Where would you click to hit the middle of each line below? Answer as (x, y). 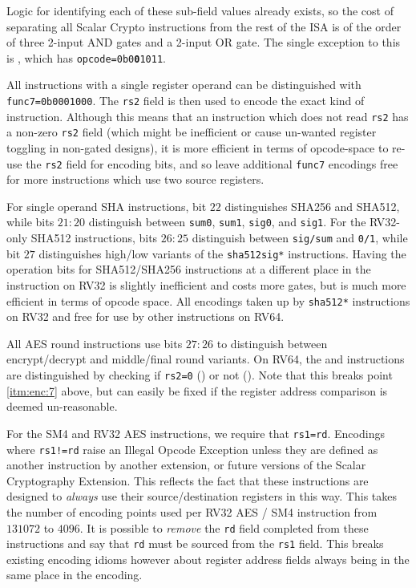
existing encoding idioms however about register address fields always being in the (208, 559)
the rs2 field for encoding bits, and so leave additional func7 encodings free (212, 163)
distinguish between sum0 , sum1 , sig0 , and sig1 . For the (227, 222)
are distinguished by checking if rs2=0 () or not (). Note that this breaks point (200, 375)
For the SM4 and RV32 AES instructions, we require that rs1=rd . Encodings (196, 433)
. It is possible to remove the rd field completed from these (224, 527)
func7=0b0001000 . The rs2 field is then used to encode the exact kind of (186, 101)
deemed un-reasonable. (62, 406)
